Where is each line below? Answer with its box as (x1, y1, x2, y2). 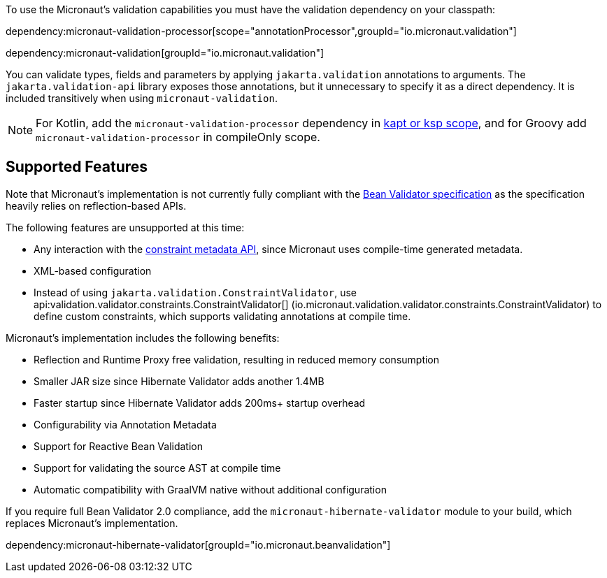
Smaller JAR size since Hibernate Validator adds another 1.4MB (34, 375, 324, 387)
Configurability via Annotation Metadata (34, 418, 217, 431)
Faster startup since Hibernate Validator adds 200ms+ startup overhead (34, 396, 366, 409)
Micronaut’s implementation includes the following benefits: (6, 331, 280, 344)
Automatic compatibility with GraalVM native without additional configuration (34, 483, 387, 496)
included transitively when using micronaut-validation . (6, 92, 278, 104)
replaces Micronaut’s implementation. (6, 516, 178, 529)
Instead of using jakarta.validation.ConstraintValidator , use (34, 286, 357, 298)
